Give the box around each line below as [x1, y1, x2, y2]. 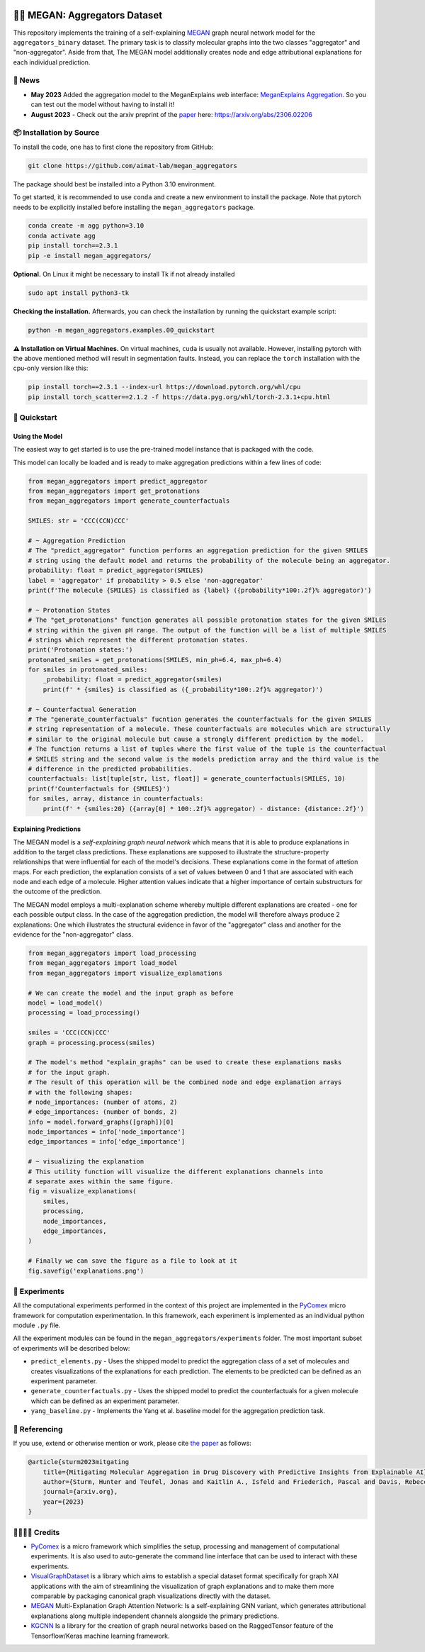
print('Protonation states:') [28, 646, 133, 654]
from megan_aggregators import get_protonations [28, 487, 200, 496]
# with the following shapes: [28, 1088, 133, 1096]
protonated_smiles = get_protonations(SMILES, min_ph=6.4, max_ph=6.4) [28, 656, 283, 664]
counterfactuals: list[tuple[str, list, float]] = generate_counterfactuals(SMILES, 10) [28, 775, 346, 783]
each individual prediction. [13, 57, 91, 67]
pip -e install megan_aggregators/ [28, 252, 152, 259]
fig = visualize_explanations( [28, 1188, 137, 1195]
